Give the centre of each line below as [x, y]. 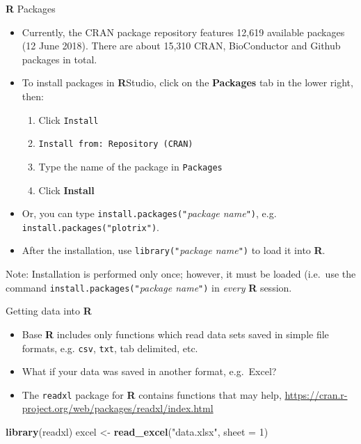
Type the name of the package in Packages [130, 166]
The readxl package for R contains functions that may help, [152, 394]
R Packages [31, 8]
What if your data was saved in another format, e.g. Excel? [149, 371]
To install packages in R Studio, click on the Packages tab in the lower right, [187, 82]
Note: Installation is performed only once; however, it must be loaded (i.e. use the [181, 274]
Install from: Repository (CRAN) [116, 144]
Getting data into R [49, 311]
